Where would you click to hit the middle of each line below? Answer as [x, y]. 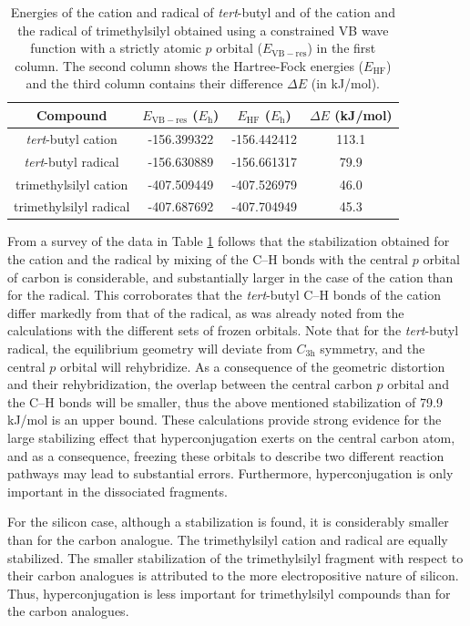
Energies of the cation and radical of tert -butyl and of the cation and [203, 12]
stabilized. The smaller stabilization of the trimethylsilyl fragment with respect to [235, 557]
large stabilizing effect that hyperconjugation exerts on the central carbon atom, [231, 437]
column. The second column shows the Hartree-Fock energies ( [189, 65]
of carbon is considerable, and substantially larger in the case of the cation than [230, 277]
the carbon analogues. [68, 611]
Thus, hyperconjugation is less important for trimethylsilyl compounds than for [229, 593]
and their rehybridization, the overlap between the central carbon [190, 384]
